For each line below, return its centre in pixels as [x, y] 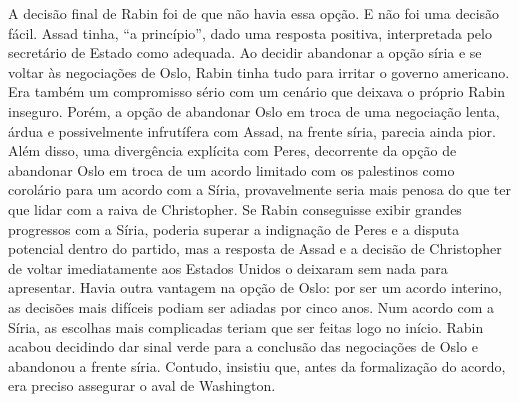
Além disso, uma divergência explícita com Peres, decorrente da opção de [232, 150]
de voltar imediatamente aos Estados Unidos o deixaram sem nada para [228, 267]
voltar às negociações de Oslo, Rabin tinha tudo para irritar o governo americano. [259, 71]
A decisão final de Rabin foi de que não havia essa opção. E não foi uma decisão [254, 13]
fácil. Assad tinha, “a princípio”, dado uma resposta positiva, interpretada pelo [250, 32]
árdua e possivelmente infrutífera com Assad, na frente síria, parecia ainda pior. [252, 130]
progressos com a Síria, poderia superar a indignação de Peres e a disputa [234, 228]
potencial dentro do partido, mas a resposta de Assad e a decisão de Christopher [255, 248]
